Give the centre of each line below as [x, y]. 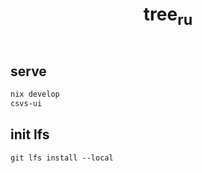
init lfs [30, 134]
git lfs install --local [62, 158]
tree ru [168, 16]
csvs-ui [26, 104]
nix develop [35, 94]
